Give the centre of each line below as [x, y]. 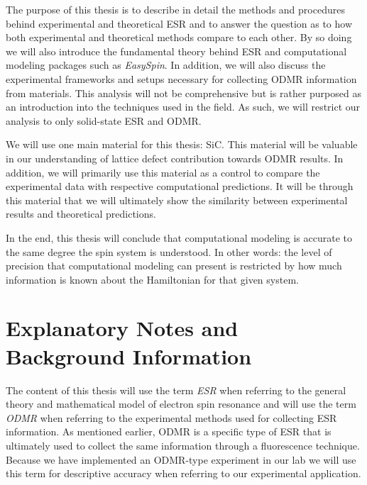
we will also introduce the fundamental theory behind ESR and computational [176, 51]
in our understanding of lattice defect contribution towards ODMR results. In [175, 158]
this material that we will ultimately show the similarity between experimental [177, 200]
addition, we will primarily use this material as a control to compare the [163, 172]
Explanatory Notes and [122, 328]
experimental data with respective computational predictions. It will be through [180, 186]
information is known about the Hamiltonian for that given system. [152, 279]
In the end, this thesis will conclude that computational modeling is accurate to [179, 237]
